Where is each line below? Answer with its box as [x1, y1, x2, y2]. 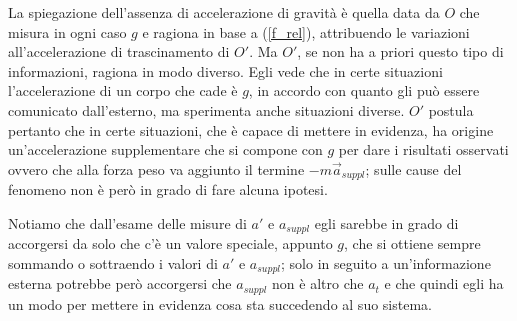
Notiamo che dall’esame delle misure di [8, 212, 247, 233]
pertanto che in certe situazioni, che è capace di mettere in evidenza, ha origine [8, 119, 494, 140]
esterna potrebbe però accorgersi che [8, 273, 232, 294]
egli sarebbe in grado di [314, 212, 459, 233]
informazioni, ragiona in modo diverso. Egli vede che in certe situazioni [8, 60, 443, 81]
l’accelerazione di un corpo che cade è [8, 80, 238, 101]
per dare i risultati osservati [338, 139, 509, 160]
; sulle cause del [365, 158, 462, 179]
